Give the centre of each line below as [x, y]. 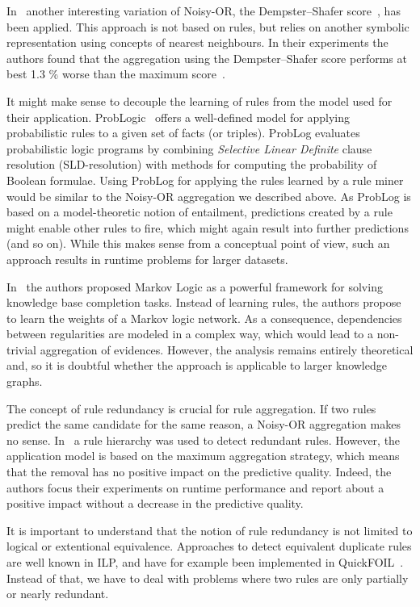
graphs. [25, 381]
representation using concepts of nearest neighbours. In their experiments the [197, 42]
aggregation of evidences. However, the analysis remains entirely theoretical [227, 349]
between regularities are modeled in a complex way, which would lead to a [190, 334]
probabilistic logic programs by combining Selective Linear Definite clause [189, 148]
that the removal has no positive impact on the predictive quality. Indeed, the [199, 472]
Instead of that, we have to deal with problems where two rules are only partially [208, 578]
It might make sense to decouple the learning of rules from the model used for [199, 100]
